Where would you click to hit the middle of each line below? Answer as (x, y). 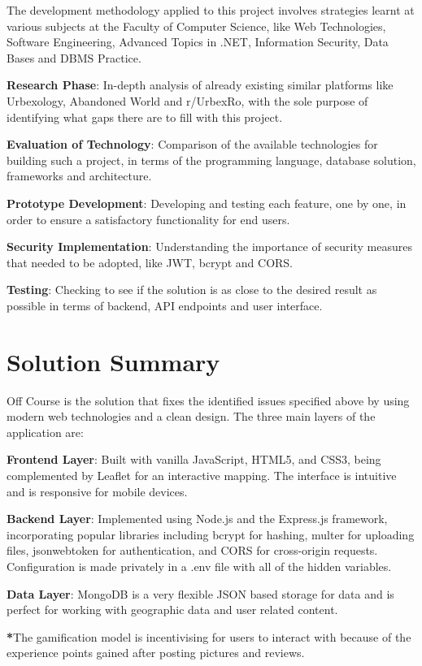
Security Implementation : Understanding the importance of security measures (210, 247)
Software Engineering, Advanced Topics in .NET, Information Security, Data (198, 42)
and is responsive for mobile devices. (97, 491)
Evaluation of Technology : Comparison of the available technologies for (192, 144)
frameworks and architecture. (79, 176)
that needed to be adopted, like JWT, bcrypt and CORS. (150, 262)
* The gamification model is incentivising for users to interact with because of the (209, 636)
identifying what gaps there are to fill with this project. (145, 117)
